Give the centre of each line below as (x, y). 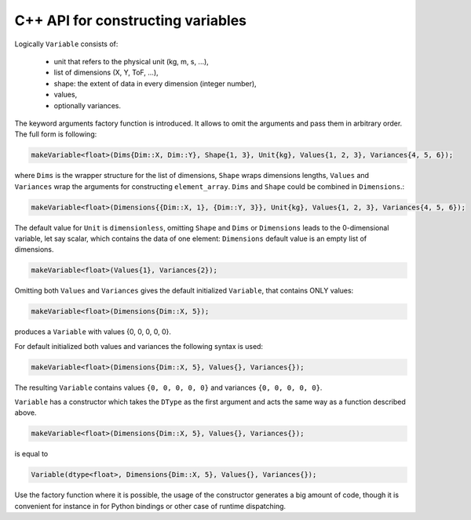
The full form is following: (56, 134)
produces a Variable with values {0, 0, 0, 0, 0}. (93, 332)
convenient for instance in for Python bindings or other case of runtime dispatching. (150, 506)
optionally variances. (88, 105)
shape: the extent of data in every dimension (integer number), (155, 83)
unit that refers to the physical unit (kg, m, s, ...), (131, 61)
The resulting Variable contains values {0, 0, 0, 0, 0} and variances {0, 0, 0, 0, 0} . (168, 387)
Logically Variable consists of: (66, 44)
